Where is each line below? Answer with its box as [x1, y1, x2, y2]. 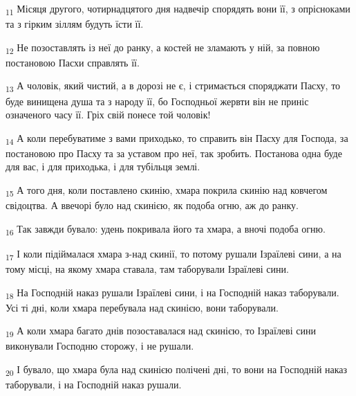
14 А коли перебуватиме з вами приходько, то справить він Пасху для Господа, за [6, 130, 348, 147]
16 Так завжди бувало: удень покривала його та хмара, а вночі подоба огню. [6, 221, 326, 237]
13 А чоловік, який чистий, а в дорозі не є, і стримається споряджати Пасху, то [6, 78, 341, 95]
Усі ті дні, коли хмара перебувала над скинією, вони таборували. [6, 300, 279, 314]
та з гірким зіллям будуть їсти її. [6, 17, 144, 31]
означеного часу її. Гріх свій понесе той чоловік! [6, 107, 211, 122]
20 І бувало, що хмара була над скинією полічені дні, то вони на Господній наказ [6, 362, 348, 378]
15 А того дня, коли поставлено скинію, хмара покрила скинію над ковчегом [6, 183, 328, 199]
